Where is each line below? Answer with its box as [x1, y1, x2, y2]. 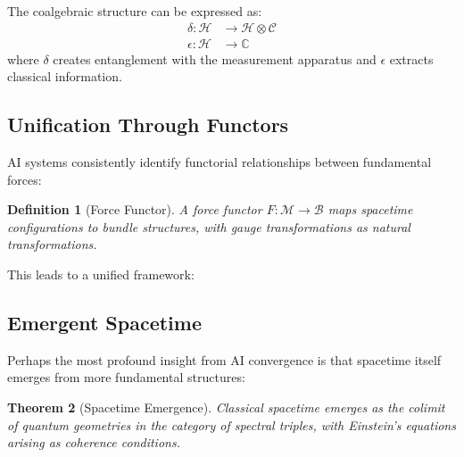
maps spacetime [327, 200, 413, 219]
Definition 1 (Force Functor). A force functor [7, 200, 262, 219]
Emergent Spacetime [7, 309, 202, 336]
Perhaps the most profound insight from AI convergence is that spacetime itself [7, 350, 442, 369]
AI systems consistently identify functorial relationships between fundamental [7, 153, 432, 171]
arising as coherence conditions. [7, 433, 180, 452]
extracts [389, 49, 434, 68]
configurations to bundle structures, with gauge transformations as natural [7, 217, 410, 236]
